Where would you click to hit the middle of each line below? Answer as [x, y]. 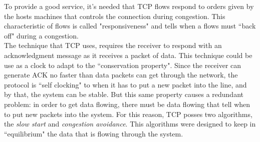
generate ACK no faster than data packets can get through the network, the [121, 75]
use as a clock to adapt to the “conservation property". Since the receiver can [123, 65]
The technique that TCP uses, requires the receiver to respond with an [113, 45]
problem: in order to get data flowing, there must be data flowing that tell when [127, 104]
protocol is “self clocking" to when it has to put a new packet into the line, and [125, 84]
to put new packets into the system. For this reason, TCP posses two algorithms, [128, 114]
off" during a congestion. [41, 35]
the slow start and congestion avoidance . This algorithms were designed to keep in [130, 124]
